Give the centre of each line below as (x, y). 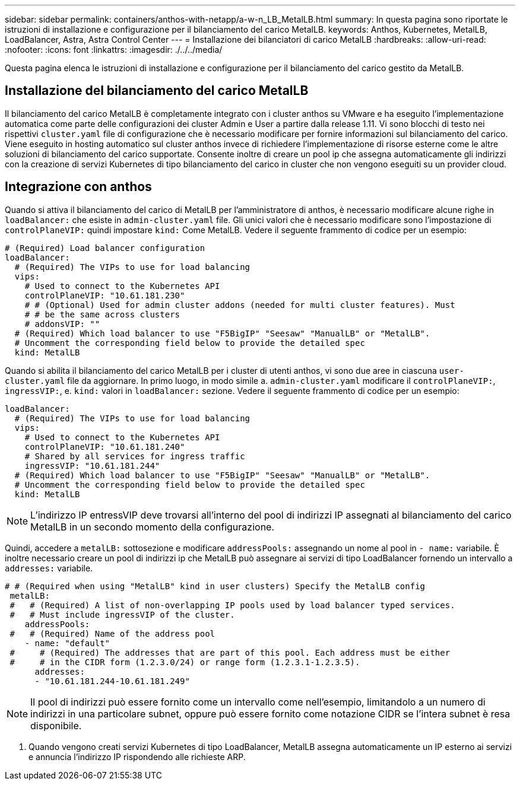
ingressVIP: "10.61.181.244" (92, 465)
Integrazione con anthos (78, 187)
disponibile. (56, 725)
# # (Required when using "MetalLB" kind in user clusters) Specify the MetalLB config (215, 586)
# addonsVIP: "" (62, 324)
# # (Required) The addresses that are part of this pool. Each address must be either (230, 652)
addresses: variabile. (49, 568)
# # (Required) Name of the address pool (112, 633)
